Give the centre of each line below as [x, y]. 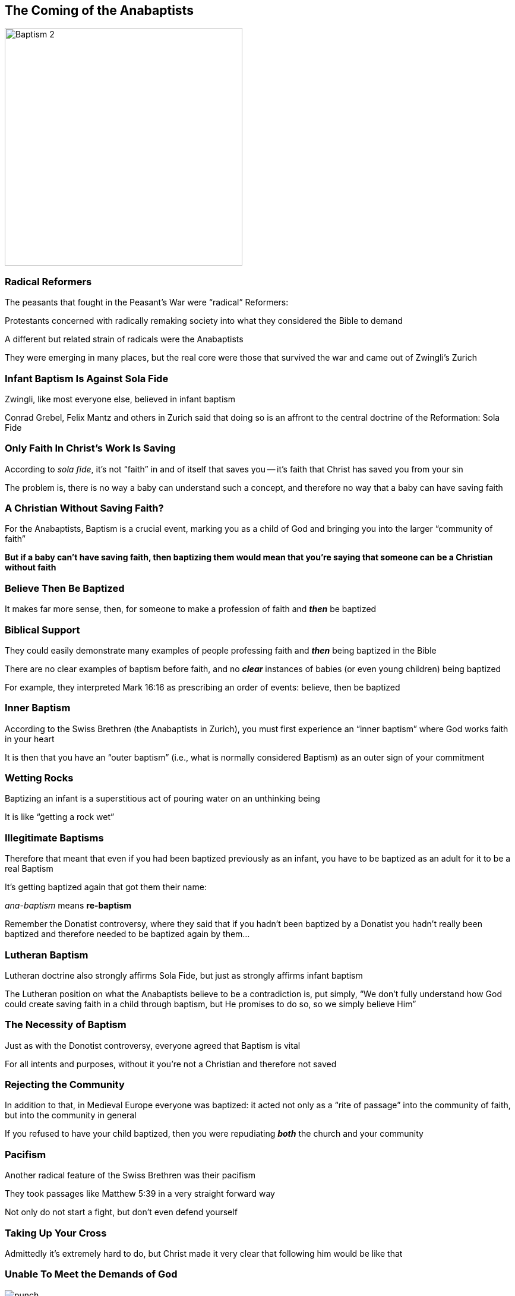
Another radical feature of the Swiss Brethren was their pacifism [130, 1175]
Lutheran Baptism [47, 955]
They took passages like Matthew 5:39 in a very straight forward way [140, 1194]
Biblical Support [42, 630]
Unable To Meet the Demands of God [91, 1274]
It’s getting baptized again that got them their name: [106, 887]
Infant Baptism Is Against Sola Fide [87, 378]
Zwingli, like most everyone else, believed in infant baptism [120, 399]
